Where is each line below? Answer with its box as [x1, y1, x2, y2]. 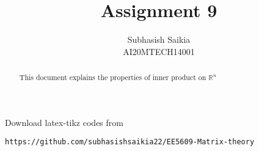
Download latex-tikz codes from [5, 116, 123, 128]
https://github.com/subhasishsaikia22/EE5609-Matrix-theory [5, 138, 255, 147]
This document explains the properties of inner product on [19, 72, 206, 83]
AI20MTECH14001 [123, 45, 195, 57]
